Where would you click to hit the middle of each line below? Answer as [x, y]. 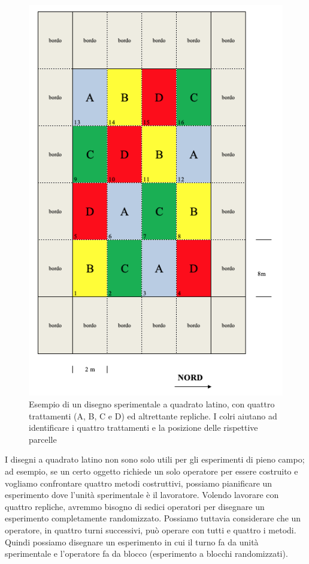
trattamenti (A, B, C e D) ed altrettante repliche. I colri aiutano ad [153, 415]
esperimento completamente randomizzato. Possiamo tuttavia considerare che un [153, 518]
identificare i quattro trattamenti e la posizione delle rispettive [143, 427]
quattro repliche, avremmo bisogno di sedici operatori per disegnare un [135, 506]
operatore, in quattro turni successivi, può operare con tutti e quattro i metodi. [151, 529]
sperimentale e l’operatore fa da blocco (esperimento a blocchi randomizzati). [146, 553]
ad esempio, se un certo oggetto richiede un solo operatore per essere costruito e [152, 471]
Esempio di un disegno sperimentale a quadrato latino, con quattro [152, 403]
